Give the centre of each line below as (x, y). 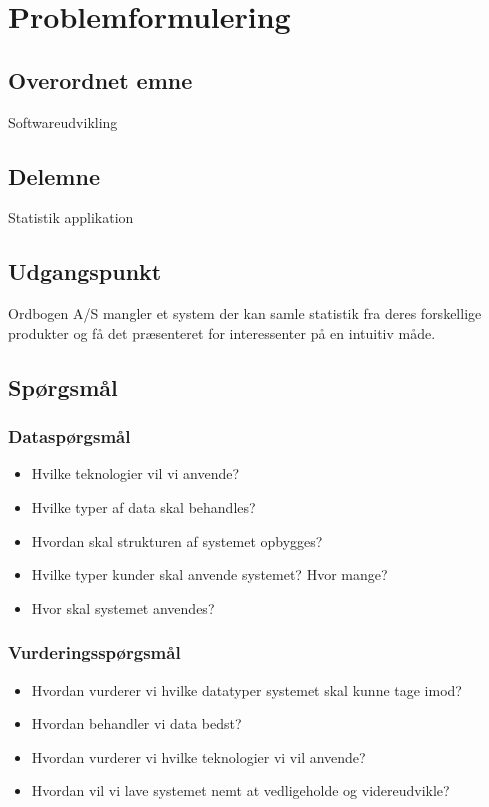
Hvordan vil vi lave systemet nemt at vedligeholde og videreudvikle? (240, 790)
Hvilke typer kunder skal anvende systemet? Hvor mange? (209, 574)
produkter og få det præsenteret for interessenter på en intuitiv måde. (222, 332)
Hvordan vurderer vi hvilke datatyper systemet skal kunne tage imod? (246, 689)
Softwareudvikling (63, 121)
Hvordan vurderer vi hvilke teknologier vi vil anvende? (198, 756)
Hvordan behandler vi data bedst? (136, 723)
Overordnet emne (100, 79)
